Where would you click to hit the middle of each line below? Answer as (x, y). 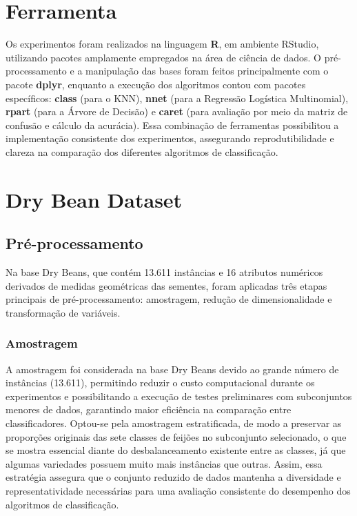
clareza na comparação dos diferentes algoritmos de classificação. (142, 151)
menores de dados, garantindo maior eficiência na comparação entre (149, 409)
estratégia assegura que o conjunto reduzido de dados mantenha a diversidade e (173, 477)
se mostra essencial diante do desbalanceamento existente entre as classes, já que (176, 450)
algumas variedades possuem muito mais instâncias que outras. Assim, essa (164, 463)
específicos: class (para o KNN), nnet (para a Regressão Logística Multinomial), (177, 98)
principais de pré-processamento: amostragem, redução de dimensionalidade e (169, 299)
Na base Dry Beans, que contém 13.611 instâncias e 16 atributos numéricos (164, 272)
